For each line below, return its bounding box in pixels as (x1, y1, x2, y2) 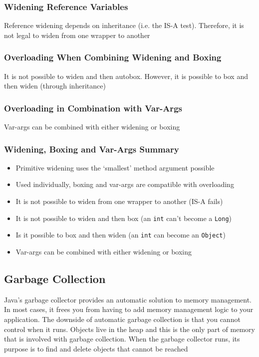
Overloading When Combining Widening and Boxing (4, 51, 222, 63)
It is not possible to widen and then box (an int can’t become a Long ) (15, 212, 232, 223)
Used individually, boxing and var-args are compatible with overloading (15, 179, 234, 189)
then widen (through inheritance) (4, 80, 106, 91)
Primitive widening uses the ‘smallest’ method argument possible (15, 162, 215, 172)
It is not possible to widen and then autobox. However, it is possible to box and (4, 70, 248, 81)
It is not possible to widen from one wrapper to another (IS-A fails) (15, 196, 223, 206)
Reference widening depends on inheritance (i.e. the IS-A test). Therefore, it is (4, 20, 244, 30)
